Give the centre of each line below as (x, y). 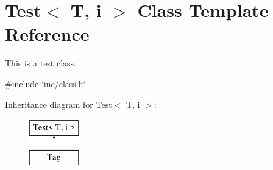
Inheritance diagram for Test (58, 104)
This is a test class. (41, 63)
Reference (47, 34)
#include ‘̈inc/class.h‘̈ (45, 83)
